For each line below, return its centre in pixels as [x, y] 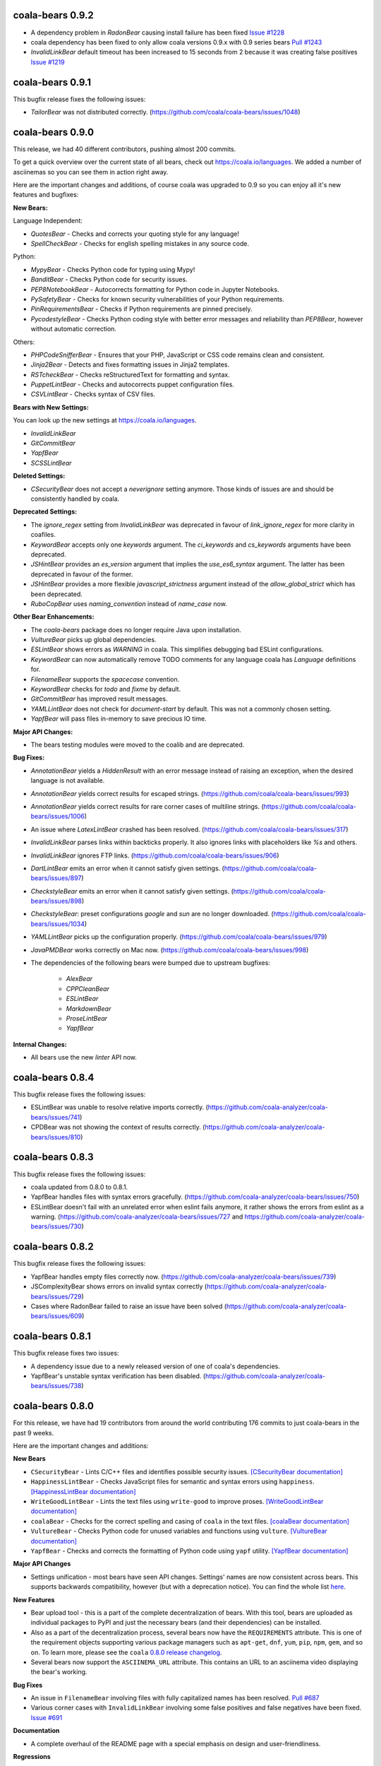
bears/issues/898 [56, 901]
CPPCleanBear [87, 988]
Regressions [32, 1757]
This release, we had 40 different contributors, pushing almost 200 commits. [125, 149]
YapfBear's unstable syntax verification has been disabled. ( [118, 1376]
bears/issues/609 [56, 1316]
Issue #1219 [48, 62]
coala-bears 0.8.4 [54, 1077]
